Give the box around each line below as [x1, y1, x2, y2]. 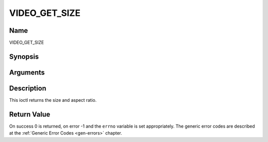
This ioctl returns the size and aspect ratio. [9, 97, 97, 103]
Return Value [9, 110, 51, 119]
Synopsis [9, 52, 39, 61]
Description [9, 84, 47, 92]
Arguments [9, 68, 45, 76]
